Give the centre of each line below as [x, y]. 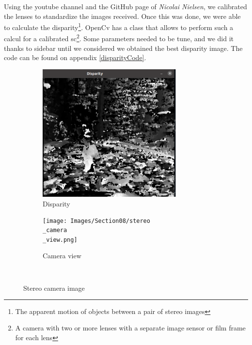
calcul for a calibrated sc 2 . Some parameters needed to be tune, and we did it [119, 38]
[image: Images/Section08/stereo [96, 221]
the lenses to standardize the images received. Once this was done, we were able [122, 16]
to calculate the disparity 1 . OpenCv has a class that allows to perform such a [119, 26]
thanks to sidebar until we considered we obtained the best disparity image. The [123, 48]
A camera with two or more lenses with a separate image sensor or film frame [130, 328]
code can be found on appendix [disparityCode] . [75, 57]
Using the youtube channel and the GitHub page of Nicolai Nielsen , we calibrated [126, 6]
